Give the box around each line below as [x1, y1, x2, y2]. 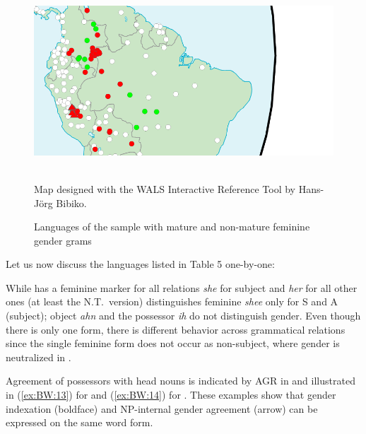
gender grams [34, 233, 92, 247]
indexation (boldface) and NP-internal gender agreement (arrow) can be [6, 401, 318, 416]
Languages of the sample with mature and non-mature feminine [34, 219, 310, 234]
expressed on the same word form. [6, 415, 153, 430]
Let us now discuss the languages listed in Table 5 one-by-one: [6, 257, 275, 271]
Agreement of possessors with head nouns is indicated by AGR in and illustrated [6, 373, 355, 388]
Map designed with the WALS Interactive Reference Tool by [34, 181, 295, 196]
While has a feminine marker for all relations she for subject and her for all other [6, 280, 358, 295]
